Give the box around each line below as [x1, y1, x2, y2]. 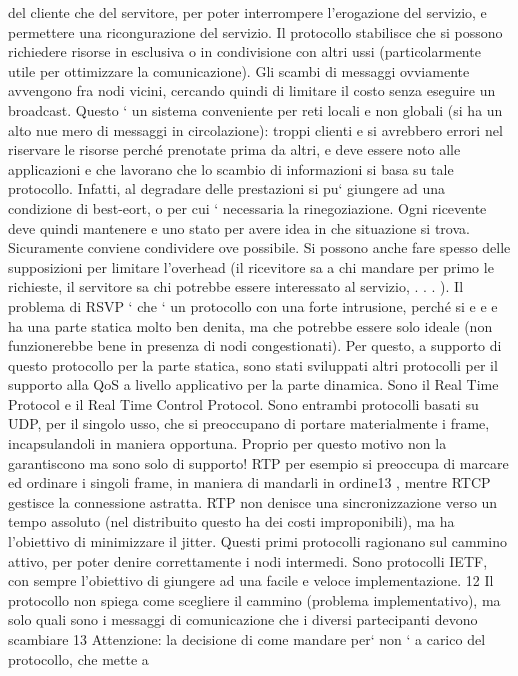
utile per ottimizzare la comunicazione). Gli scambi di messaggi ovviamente [8, 60, 470, 81]
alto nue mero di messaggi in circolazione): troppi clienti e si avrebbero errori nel [8, 119, 503, 140]
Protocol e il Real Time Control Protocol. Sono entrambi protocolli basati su [8, 393, 479, 414]
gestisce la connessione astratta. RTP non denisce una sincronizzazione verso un [8, 491, 498, 512]
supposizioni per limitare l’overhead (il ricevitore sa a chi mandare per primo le [8, 256, 494, 277]
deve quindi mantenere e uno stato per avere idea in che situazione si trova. [8, 217, 470, 238]
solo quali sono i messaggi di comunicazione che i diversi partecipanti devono [8, 609, 478, 630]
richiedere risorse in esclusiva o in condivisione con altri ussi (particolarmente [8, 41, 481, 62]
